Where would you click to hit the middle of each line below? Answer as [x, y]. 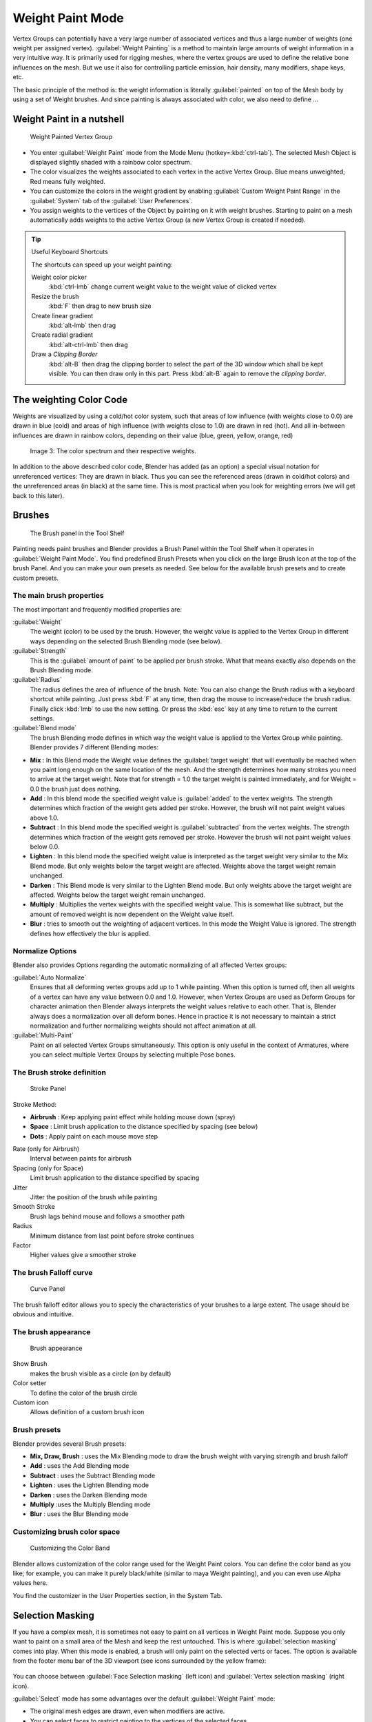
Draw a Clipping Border [64, 354]
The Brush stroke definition [60, 1072]
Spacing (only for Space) [48, 1168]
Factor [22, 1245]
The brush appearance [52, 1331]
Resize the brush [55, 296]
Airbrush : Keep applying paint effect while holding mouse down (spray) [133, 1117]
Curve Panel [48, 1289]
